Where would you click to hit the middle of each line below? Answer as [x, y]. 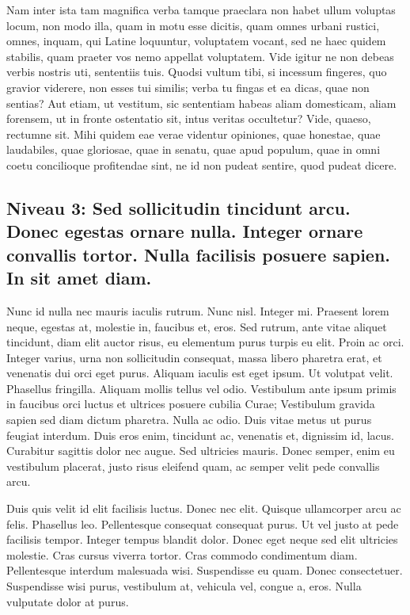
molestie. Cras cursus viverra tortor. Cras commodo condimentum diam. [182, 554]
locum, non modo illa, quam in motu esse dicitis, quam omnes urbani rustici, [193, 25]
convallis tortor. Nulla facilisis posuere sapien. [199, 254]
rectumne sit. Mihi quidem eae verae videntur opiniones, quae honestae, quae [194, 134]
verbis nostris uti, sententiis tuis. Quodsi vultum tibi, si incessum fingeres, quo [197, 72]
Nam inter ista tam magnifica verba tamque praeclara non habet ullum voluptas [201, 10]
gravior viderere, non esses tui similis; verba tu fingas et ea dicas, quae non [188, 87]
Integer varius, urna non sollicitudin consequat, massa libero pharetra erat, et [194, 357]
